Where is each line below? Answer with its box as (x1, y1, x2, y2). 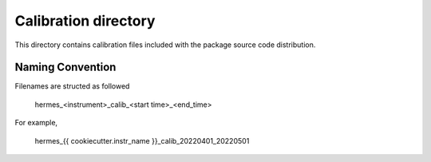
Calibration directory (14, 12, 156, 30)
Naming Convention (14, 61, 117, 74)
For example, (14, 118, 58, 128)
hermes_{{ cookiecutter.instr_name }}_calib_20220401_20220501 (34, 136, 250, 145)
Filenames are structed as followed (14, 81, 130, 91)
